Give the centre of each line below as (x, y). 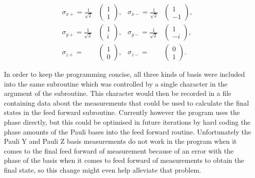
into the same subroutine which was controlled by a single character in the (116, 83)
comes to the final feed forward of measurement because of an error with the (119, 150)
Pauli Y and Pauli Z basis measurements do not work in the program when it (120, 141)
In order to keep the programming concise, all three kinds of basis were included (125, 74)
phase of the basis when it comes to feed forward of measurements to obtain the (124, 160)
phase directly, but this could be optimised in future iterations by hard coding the (127, 122)
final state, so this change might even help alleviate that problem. (102, 170)
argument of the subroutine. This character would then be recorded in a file (118, 93)
